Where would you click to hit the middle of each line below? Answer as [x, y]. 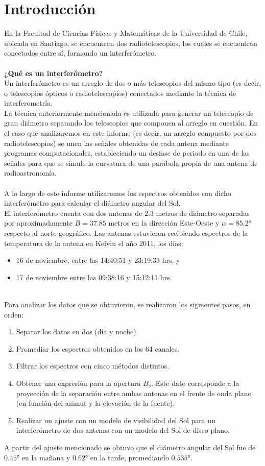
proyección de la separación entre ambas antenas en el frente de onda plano [134, 393]
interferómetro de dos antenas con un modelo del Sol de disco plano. [123, 430]
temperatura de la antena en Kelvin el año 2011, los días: [94, 243]
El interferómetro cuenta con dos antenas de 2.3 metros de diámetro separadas [127, 213]
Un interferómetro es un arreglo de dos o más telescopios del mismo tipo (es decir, [133, 83]
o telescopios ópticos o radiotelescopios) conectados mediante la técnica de [120, 93]
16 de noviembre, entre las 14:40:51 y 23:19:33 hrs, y [98, 260]
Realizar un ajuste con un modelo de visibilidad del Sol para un [116, 420]
